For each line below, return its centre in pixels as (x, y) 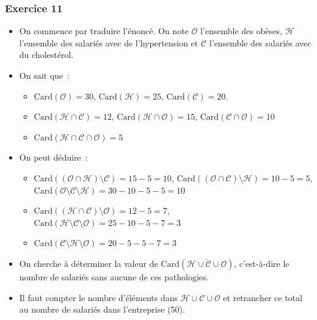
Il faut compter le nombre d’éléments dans (99, 297)
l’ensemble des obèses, (241, 31)
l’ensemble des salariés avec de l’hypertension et (109, 42)
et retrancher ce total (263, 297)
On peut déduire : (53, 157)
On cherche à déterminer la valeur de (89, 263)
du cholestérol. (46, 55)
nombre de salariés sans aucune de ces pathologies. (114, 276)
